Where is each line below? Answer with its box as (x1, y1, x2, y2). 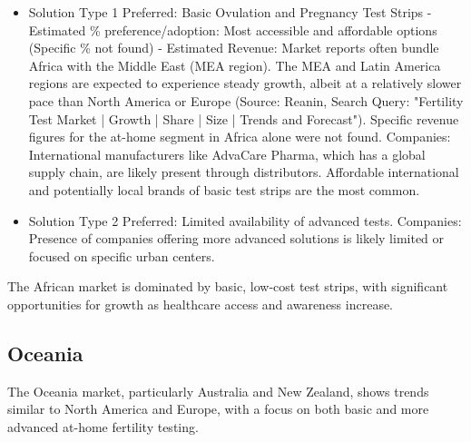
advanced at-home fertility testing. (7, 417, 199, 436)
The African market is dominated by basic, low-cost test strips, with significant (7, 277, 448, 296)
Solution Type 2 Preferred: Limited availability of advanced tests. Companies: (28, 211, 462, 230)
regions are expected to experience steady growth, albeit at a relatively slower (28, 74, 462, 93)
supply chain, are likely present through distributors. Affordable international (28, 162, 459, 182)
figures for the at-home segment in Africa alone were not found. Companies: (28, 127, 451, 146)
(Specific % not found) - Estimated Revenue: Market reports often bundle (28, 38, 439, 57)
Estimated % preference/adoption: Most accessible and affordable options (28, 20, 437, 39)
